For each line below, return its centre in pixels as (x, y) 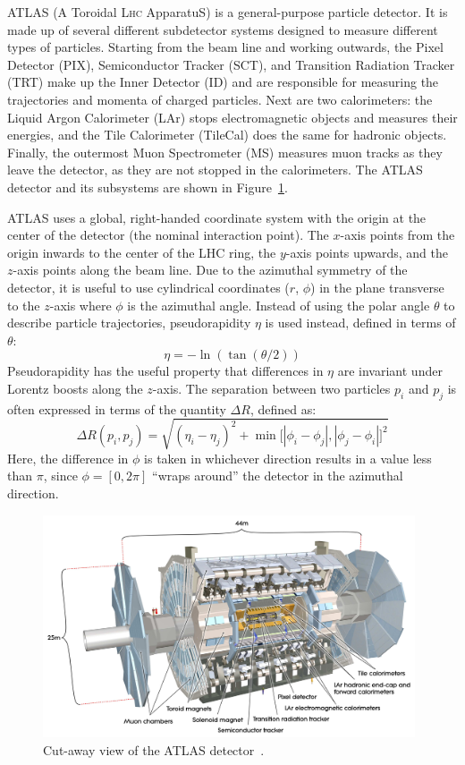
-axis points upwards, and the (367, 252)
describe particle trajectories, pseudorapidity (129, 323)
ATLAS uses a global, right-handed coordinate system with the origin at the (217, 217)
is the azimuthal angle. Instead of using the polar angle (279, 305)
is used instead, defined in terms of (360, 323)
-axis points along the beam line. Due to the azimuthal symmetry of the (210, 270)
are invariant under (390, 371)
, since (60, 476)
